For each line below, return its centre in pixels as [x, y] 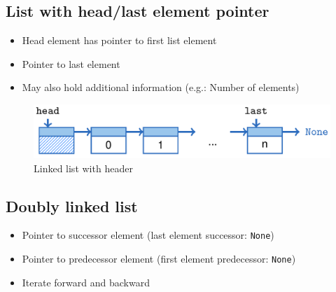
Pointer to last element [71, 63]
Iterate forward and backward [86, 282]
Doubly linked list [72, 206]
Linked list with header [83, 168]
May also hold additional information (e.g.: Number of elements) [161, 87]
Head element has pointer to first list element [119, 40]
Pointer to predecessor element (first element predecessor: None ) [159, 259]
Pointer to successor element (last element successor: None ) [148, 235]
